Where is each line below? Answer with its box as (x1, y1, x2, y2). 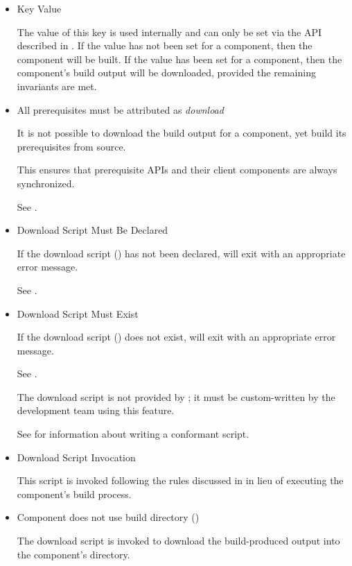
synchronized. (17, 175, 75, 190)
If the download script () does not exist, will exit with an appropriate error (17, 329, 336, 344)
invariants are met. (17, 78, 97, 93)
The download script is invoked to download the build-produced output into (17, 533, 340, 548)
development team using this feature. (17, 403, 175, 418)
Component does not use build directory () (17, 510, 200, 524)
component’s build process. (17, 486, 132, 501)
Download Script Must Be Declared (17, 223, 168, 237)
